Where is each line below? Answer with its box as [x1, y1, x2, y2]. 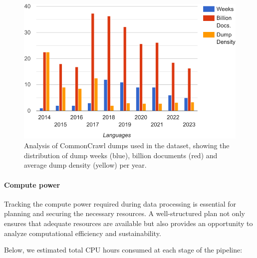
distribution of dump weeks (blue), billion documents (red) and [24, 150, 218, 160]
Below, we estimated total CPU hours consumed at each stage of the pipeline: [4, 245, 243, 255]
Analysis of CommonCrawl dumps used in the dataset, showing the [24, 140, 230, 151]
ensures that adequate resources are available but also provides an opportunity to [4, 218, 253, 229]
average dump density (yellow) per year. [24, 160, 147, 170]
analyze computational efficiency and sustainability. [4, 228, 161, 238]
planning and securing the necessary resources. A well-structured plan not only [4, 208, 245, 219]
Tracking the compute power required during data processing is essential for [4, 198, 236, 209]
